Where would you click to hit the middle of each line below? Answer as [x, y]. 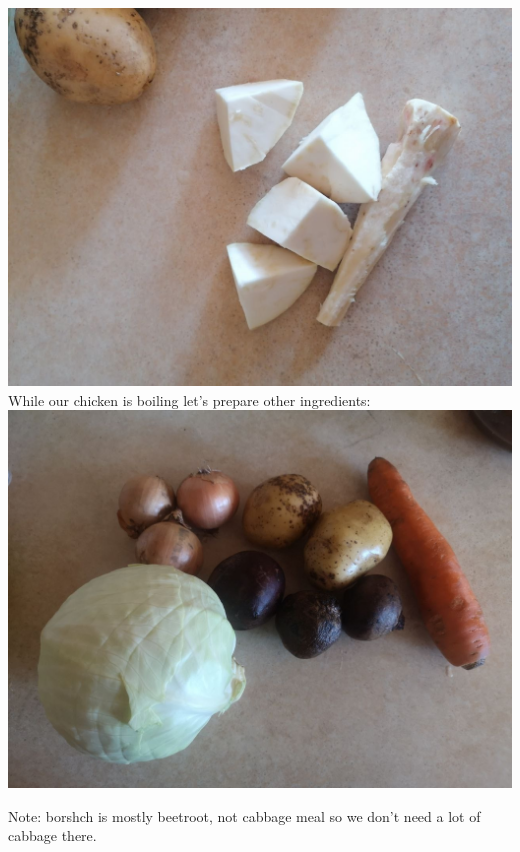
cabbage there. [52, 835]
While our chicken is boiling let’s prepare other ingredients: [189, 399]
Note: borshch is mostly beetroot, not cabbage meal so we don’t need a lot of [244, 815]
